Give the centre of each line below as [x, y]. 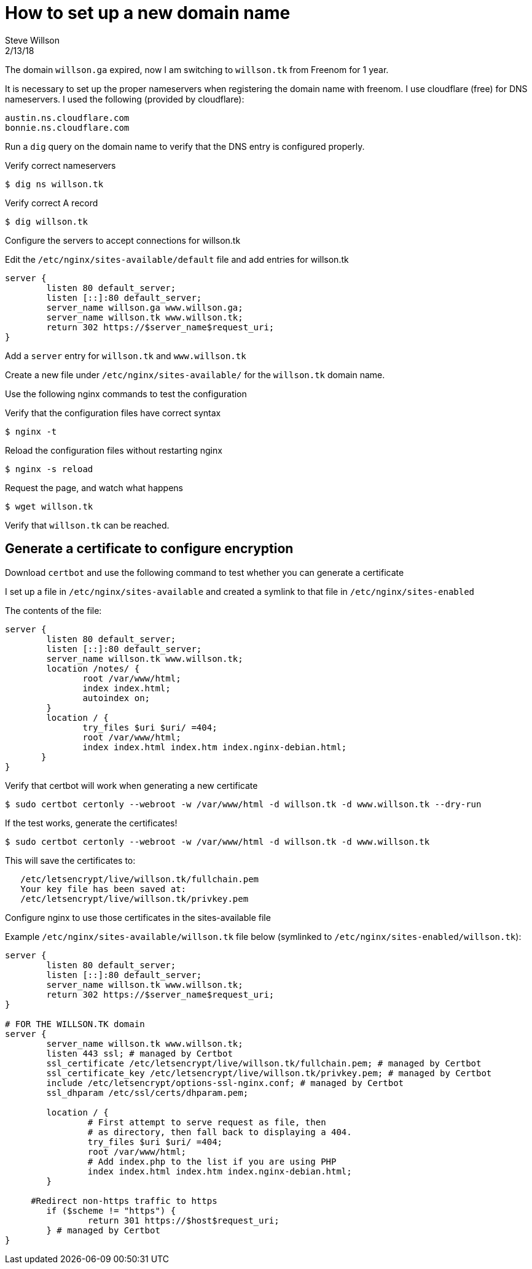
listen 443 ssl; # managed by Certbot [139, 1053]
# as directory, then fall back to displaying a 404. [220, 1132]
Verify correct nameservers [61, 165]
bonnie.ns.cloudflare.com [67, 127]
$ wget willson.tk [49, 506]
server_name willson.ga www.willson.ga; [145, 307]
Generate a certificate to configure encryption [149, 549]
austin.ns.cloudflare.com [67, 118]
